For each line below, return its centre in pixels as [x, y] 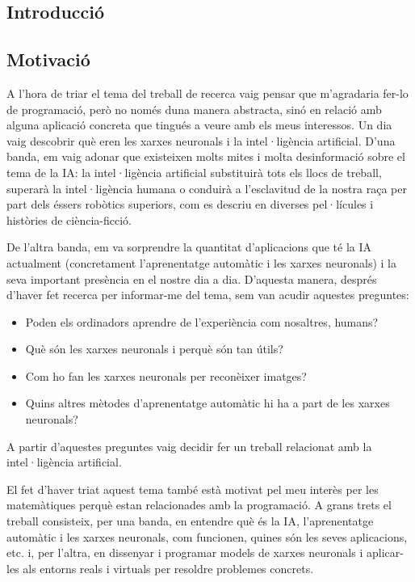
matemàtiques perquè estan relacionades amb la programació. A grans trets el [199, 505]
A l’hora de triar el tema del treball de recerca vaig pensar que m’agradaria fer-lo [207, 93]
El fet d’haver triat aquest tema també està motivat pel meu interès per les [193, 489]
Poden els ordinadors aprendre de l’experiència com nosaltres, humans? [202, 321]
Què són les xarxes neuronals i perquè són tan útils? [154, 349]
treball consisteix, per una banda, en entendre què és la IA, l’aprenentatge [190, 521]
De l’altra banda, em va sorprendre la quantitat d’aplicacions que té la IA [189, 247]
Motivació [48, 59]
